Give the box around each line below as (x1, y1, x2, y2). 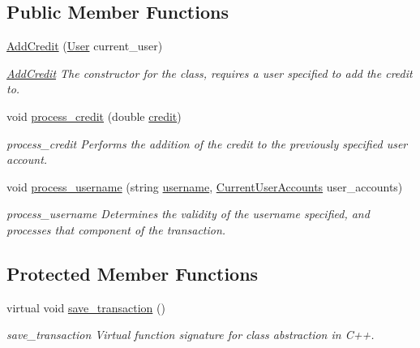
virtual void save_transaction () (6, 299, 165, 316)
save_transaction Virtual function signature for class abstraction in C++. (6, 326, 375, 343)
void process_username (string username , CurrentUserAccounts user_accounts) (6, 178, 403, 195)
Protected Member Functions (6, 260, 259, 286)
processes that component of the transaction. (6, 221, 226, 238)
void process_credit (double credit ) (6, 107, 182, 124)
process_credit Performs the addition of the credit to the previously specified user (6, 135, 408, 152)
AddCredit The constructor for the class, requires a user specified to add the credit (6, 64, 413, 81)
